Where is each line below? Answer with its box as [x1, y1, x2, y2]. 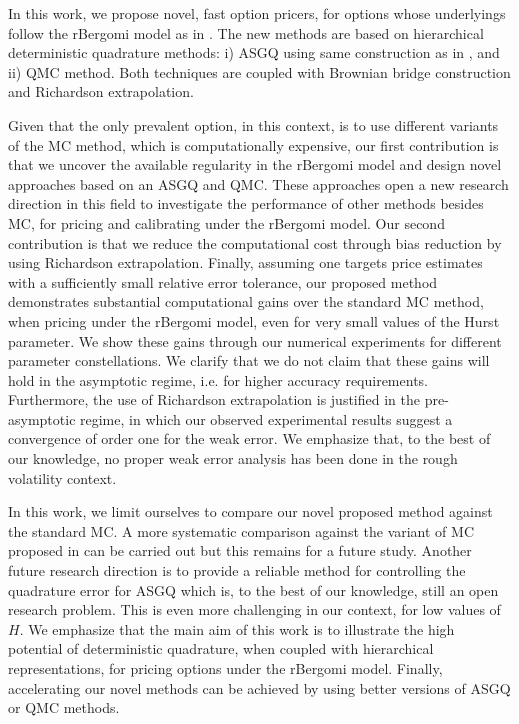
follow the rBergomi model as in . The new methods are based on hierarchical [8, 22, 484, 43]
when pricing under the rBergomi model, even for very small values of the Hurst [8, 310, 500, 331]
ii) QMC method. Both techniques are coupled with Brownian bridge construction [8, 61, 511, 82]
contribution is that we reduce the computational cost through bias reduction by [8, 232, 502, 253]
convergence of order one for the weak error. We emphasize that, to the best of [8, 428, 491, 449]
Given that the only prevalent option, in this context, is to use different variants [8, 114, 499, 135]
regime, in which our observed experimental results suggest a [80, 408, 453, 429]
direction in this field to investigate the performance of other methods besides [8, 193, 484, 214]
